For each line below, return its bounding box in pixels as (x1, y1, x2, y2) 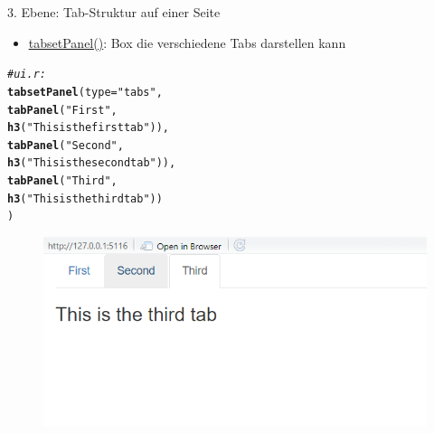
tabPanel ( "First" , (7, 103, 118, 117)
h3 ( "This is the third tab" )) (7, 192, 163, 205)
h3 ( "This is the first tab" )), (7, 121, 170, 135)
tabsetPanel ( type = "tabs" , (7, 85, 163, 99)
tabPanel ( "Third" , (7, 174, 118, 188)
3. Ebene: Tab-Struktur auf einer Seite (7, 3, 221, 21)
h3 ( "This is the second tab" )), (7, 156, 176, 170)
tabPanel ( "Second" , (7, 138, 124, 152)
